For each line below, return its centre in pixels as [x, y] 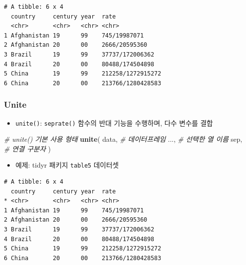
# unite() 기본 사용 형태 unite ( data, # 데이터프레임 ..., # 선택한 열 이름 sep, [123, 139]
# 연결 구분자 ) [27, 148]
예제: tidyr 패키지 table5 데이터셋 [67, 165]
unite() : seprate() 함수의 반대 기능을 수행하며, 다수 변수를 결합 [114, 123]
